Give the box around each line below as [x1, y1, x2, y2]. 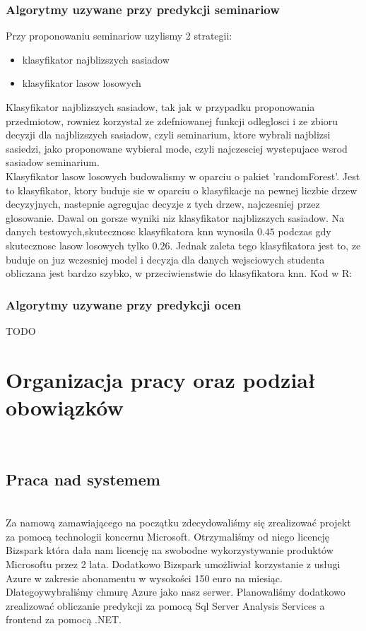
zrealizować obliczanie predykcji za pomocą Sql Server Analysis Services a [6, 598, 325, 613]
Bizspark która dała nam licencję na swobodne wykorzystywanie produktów [6, 543, 333, 558]
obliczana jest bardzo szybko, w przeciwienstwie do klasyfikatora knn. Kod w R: [6, 266, 353, 281]
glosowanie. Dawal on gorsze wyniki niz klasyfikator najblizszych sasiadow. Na [6, 210, 345, 225]
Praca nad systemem [6, 468, 160, 490]
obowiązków [6, 392, 124, 421]
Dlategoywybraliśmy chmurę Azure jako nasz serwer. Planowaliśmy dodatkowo [6, 584, 346, 599]
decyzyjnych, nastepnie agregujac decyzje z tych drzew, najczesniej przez [6, 196, 320, 211]
